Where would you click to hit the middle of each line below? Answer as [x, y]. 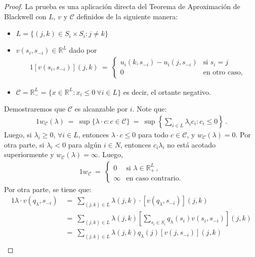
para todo [153, 135]
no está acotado [192, 144]
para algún [85, 144]
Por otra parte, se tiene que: [48, 189]
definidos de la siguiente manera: [127, 16]
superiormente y [29, 154]
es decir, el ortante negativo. [167, 91]
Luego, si [18, 135]
